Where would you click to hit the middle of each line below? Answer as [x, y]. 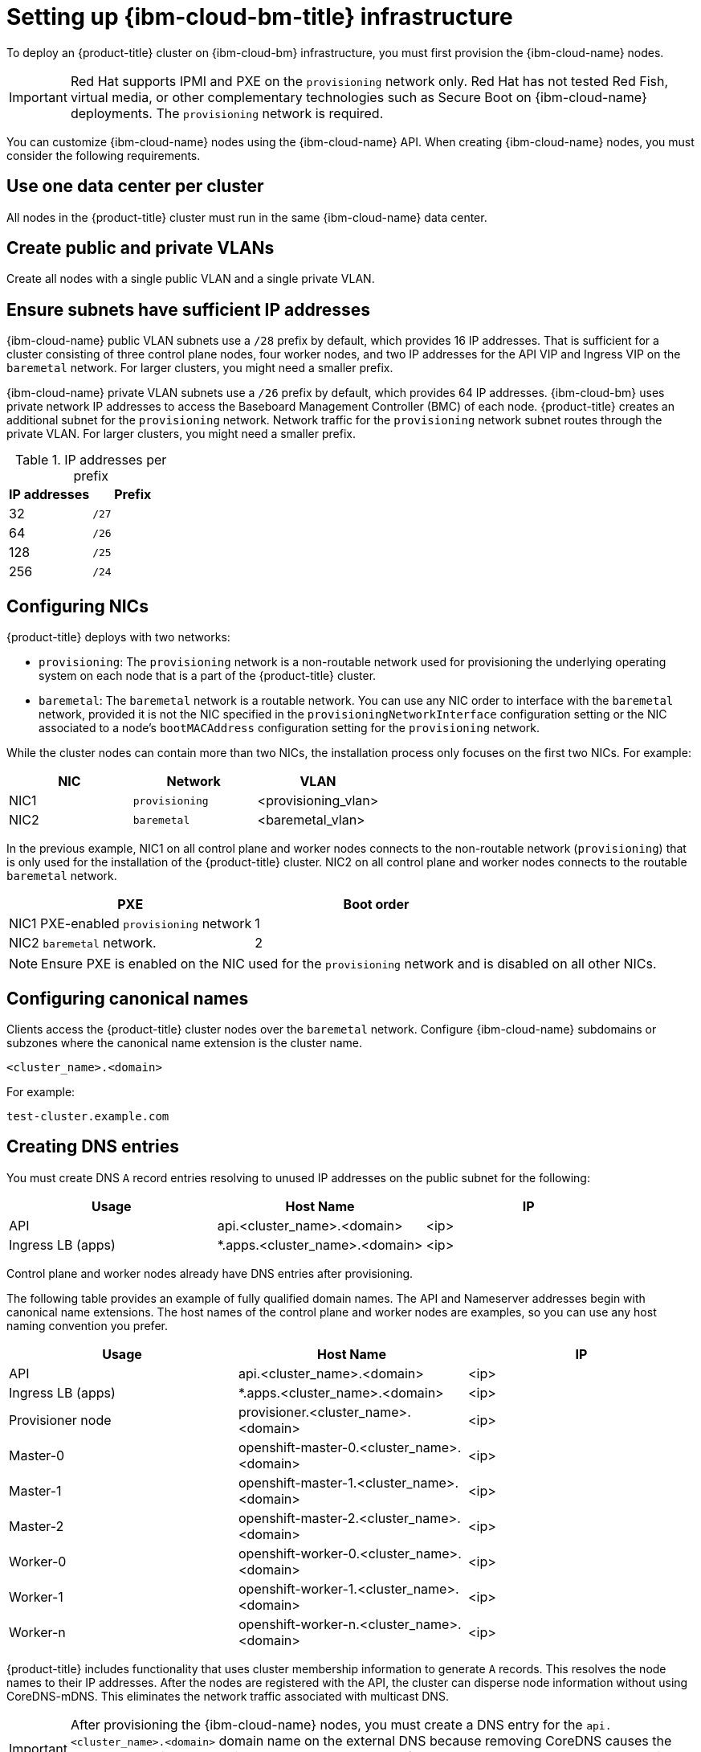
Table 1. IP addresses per [91, 460]
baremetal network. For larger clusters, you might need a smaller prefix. [200, 368]
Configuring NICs [77, 606]
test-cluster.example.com [88, 1116]
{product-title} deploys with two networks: [118, 637]
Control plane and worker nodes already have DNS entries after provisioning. [210, 1273]
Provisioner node [60, 1420]
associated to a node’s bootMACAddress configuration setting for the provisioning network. [289, 728]
